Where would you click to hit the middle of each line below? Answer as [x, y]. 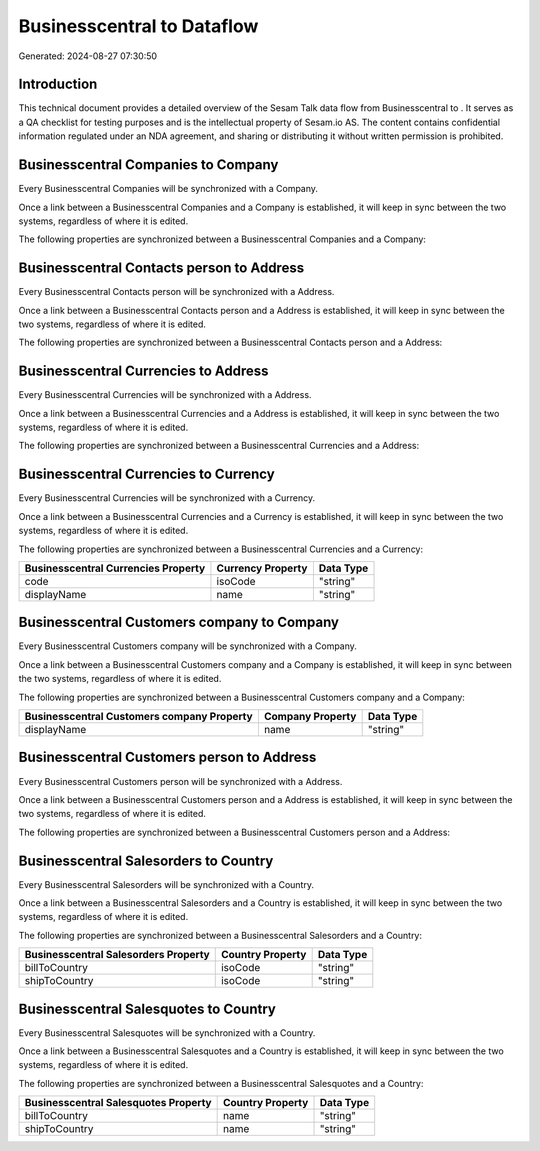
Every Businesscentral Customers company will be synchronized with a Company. [187, 646]
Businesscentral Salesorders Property [117, 955]
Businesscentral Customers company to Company [179, 622]
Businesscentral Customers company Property [139, 717]
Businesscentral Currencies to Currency [146, 474]
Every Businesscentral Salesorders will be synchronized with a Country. [166, 884]
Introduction [58, 84]
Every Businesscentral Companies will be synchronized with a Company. [168, 189]
